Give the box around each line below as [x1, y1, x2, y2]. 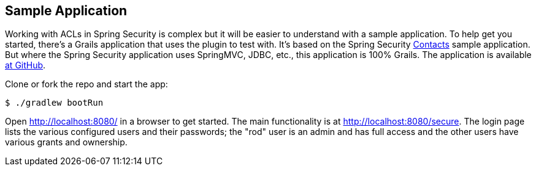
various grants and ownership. [5, 137, 128, 148]
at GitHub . [5, 60, 46, 71]
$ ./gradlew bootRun [5, 98, 104, 108]
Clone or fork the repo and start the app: [5, 79, 168, 90]
